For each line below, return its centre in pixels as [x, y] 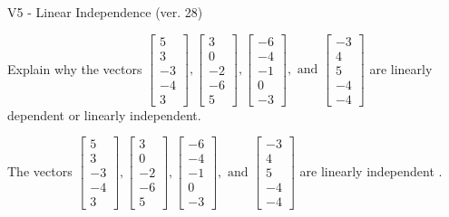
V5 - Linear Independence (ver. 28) [105, 12]
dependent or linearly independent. [104, 114]
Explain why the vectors [75, 68]
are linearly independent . [371, 170]
